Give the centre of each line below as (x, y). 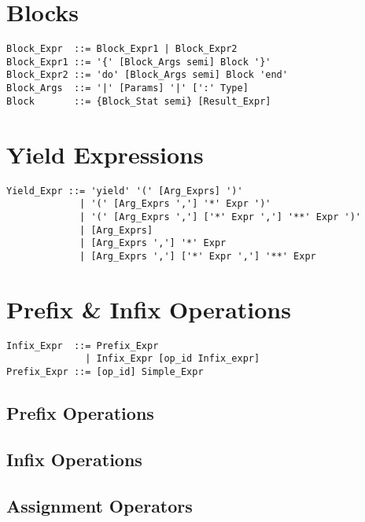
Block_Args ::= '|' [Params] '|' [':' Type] (127, 88)
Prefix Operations (80, 412)
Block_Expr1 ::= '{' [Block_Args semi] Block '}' (139, 62)
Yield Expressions (105, 154)
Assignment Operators (100, 505)
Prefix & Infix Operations (149, 309)
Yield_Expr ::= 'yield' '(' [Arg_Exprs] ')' (125, 191)
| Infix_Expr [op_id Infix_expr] (173, 359)
